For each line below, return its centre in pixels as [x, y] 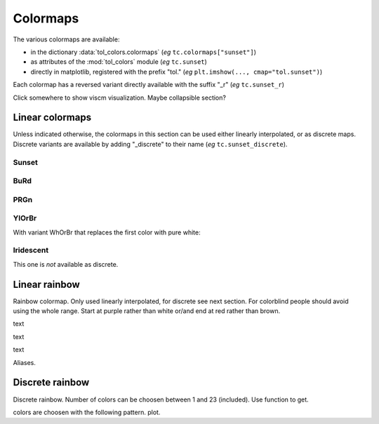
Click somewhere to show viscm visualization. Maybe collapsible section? [119, 98]
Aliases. [25, 362]
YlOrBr [25, 218]
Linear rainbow [46, 284]
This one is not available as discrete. [66, 264]
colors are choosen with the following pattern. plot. [87, 412]
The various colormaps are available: [66, 39]
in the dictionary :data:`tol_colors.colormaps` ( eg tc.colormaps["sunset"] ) [143, 52]
